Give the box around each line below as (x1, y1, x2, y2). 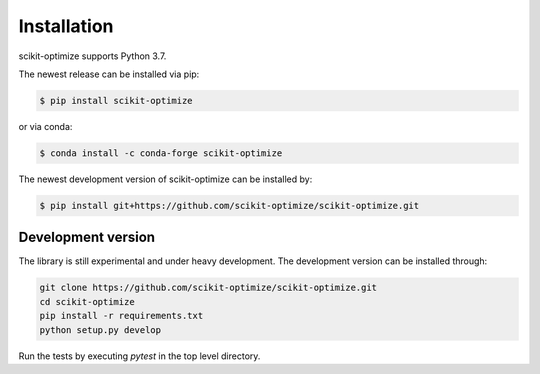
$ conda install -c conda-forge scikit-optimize (39, 147, 283, 159)
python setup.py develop (39, 324, 162, 335)
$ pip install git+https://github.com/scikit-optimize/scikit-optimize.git (39, 200, 420, 211)
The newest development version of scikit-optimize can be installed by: (18, 173, 313, 185)
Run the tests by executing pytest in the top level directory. (18, 350, 261, 362)
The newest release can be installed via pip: (18, 68, 200, 80)
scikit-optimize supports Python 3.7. (18, 50, 167, 62)
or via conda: (18, 120, 73, 132)
